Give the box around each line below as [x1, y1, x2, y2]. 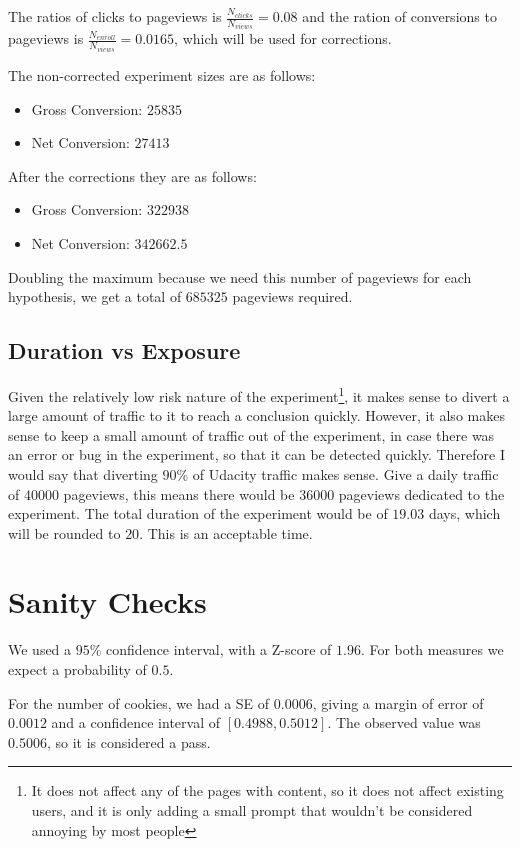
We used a [8, 639, 72, 660]
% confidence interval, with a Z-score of [89, 639, 332, 660]
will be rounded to [8, 522, 121, 543]
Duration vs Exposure [8, 335, 241, 366]
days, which [428, 503, 501, 524]
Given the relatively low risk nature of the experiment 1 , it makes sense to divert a [8, 382, 510, 406]
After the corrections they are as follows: [8, 165, 257, 186]
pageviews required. [232, 286, 353, 307]
